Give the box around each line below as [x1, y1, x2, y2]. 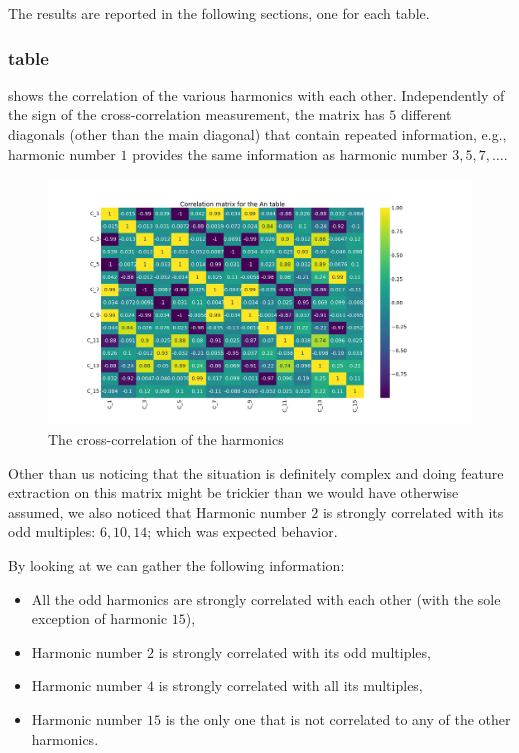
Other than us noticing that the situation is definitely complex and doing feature [8, 462, 504, 483]
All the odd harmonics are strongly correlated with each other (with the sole [31, 588, 501, 609]
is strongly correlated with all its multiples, [158, 675, 423, 696]
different [400, 104, 452, 125]
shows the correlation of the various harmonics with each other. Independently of [8, 84, 505, 105]
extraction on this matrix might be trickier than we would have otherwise [8, 482, 459, 503]
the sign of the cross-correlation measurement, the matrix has [8, 104, 385, 125]
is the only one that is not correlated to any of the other [165, 708, 511, 729]
